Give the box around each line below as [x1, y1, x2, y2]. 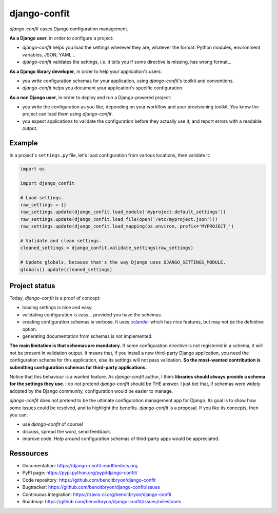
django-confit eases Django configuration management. [9, 26, 128, 32]
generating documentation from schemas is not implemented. [22, 333, 153, 339]
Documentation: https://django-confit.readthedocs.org [22, 463, 138, 469]
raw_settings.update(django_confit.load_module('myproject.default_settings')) [20, 209, 226, 215]
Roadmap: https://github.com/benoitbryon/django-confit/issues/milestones [22, 498, 182, 504]
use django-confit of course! [22, 421, 83, 427]
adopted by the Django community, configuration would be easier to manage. [9, 388, 173, 394]
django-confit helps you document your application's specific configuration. [22, 85, 184, 91]
